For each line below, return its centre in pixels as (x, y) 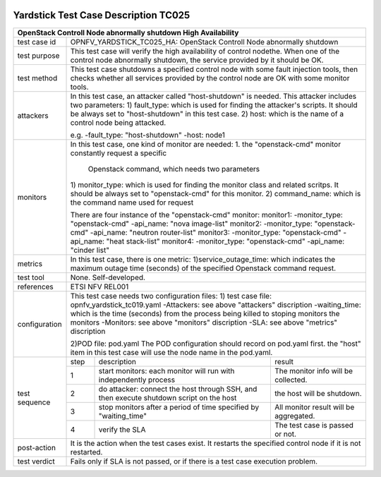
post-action (37, 447)
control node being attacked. (118, 122)
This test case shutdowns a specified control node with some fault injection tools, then (214, 69)
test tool (31, 277)
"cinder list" (90, 250)
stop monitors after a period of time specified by (179, 407)
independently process (137, 380)
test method (37, 78)
